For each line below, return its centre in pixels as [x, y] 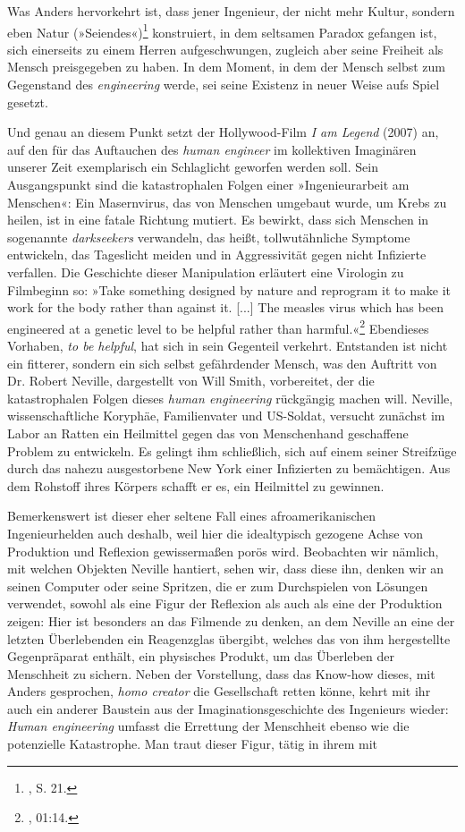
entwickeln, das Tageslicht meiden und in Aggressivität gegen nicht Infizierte [217, 255]
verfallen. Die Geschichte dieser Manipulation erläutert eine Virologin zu [206, 272]
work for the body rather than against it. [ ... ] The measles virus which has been [225, 307]
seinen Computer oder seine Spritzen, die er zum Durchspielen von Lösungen [218, 586]
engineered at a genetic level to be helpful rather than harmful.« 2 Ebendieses [218, 327]
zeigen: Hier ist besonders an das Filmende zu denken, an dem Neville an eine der [231, 620]
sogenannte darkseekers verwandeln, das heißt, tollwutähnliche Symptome [209, 237]
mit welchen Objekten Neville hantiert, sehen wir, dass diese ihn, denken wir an [226, 569]
